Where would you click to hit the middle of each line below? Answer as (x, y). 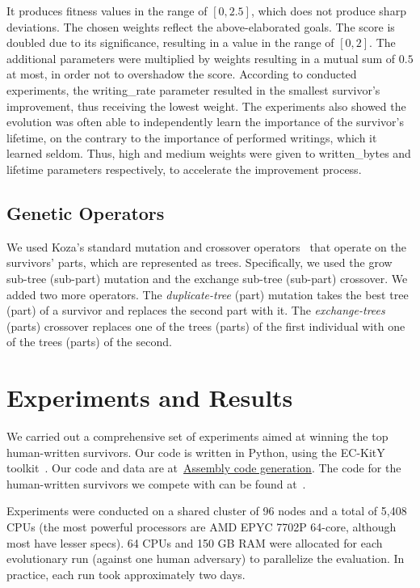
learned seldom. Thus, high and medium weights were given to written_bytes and (209, 153)
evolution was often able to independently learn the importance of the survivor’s (205, 122)
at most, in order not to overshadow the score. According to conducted (182, 74)
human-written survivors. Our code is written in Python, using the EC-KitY (196, 452)
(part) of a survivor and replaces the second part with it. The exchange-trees (196, 310)
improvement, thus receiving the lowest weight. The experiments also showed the (206, 106)
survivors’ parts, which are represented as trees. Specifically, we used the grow (199, 262)
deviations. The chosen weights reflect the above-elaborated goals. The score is (201, 26)
